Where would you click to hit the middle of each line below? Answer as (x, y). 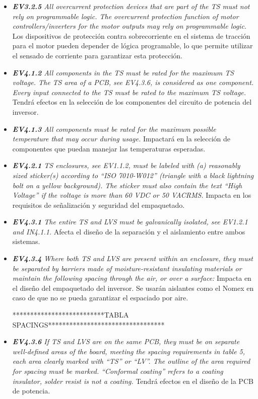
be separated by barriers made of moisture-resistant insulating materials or (127, 268)
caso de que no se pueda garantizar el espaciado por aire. (100, 298)
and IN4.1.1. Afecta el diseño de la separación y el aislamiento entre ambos (129, 231)
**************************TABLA (71, 315)
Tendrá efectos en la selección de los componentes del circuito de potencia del (132, 102)
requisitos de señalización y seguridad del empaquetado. (99, 205)
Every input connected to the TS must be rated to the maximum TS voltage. (129, 92)
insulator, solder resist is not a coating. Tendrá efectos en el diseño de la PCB (133, 381)
